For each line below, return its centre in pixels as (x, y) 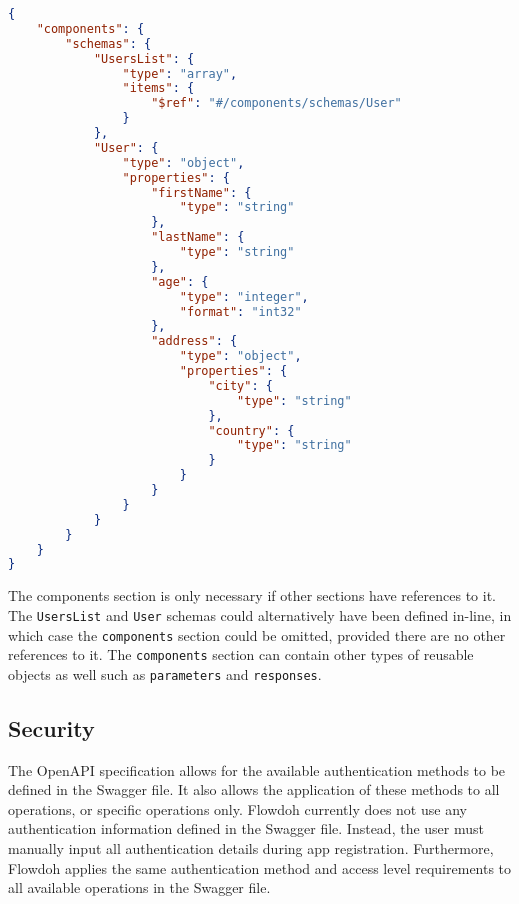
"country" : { (251, 430)
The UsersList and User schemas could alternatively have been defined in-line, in (260, 614)
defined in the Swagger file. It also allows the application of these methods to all (254, 789)
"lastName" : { (198, 237)
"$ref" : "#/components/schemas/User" (276, 103)
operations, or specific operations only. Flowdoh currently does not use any (237, 808)
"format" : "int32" (240, 311)
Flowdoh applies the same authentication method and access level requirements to (260, 867)
